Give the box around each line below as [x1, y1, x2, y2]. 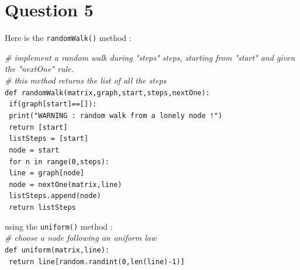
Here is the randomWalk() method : [5, 32, 132, 44]
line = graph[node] [9, 169, 85, 178]
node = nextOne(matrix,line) [9, 180, 122, 189]
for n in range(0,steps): [9, 157, 109, 166]
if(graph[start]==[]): [9, 100, 97, 109]
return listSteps [9, 203, 76, 212]
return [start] [9, 123, 68, 131]
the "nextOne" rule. [5, 63, 74, 75]
